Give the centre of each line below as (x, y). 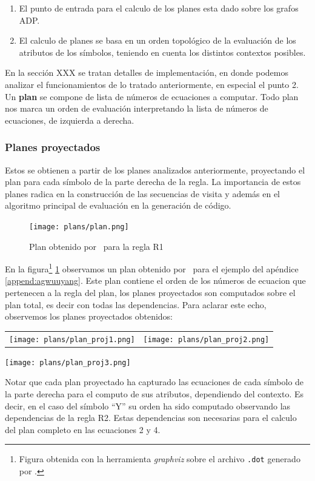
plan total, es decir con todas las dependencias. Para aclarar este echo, (136, 304)
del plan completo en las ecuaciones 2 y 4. (83, 429)
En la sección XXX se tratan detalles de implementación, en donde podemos (147, 72)
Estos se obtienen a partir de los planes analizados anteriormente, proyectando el (155, 170)
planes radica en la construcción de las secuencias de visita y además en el (142, 193)
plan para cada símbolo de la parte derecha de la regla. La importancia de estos (153, 182)
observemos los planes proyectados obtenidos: (89, 316)
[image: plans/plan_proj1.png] (72, 339)
